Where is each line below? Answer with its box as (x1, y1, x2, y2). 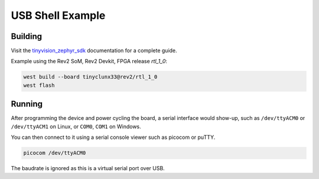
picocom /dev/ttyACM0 (23, 149, 86, 157)
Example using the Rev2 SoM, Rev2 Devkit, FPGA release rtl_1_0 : (11, 58, 168, 65)
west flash (23, 82, 55, 89)
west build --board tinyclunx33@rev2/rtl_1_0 (23, 74, 158, 80)
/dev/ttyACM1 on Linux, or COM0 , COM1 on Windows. (11, 123, 141, 130)
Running (11, 99, 43, 109)
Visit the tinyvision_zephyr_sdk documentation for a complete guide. (11, 47, 177, 54)
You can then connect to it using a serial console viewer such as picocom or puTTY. (11, 134, 216, 141)
